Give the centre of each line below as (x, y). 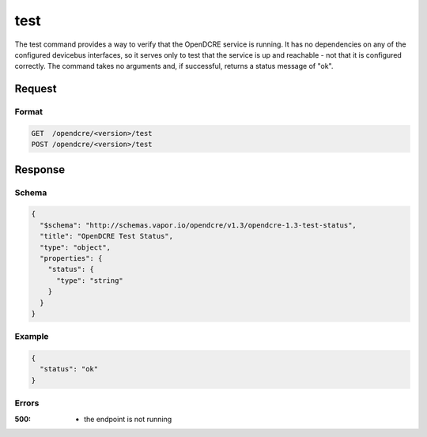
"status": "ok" (69, 369)
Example (32, 337)
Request (36, 89)
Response (40, 170)
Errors (27, 403)
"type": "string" (90, 280)
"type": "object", (75, 247)
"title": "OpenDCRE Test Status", (107, 236)
